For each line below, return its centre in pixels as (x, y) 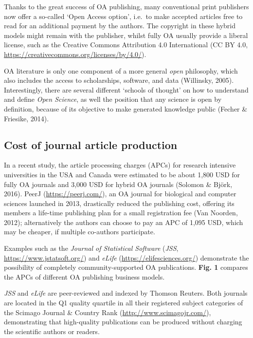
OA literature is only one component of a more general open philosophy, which (121, 70)
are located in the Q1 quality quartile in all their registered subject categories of (124, 303)
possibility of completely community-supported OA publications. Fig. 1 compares (126, 267)
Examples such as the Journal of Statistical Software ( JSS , (91, 248)
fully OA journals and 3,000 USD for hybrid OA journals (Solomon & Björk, (118, 184)
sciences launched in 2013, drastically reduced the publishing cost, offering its (119, 203)
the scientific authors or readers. (52, 331)
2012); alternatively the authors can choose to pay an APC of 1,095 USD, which (124, 222)
